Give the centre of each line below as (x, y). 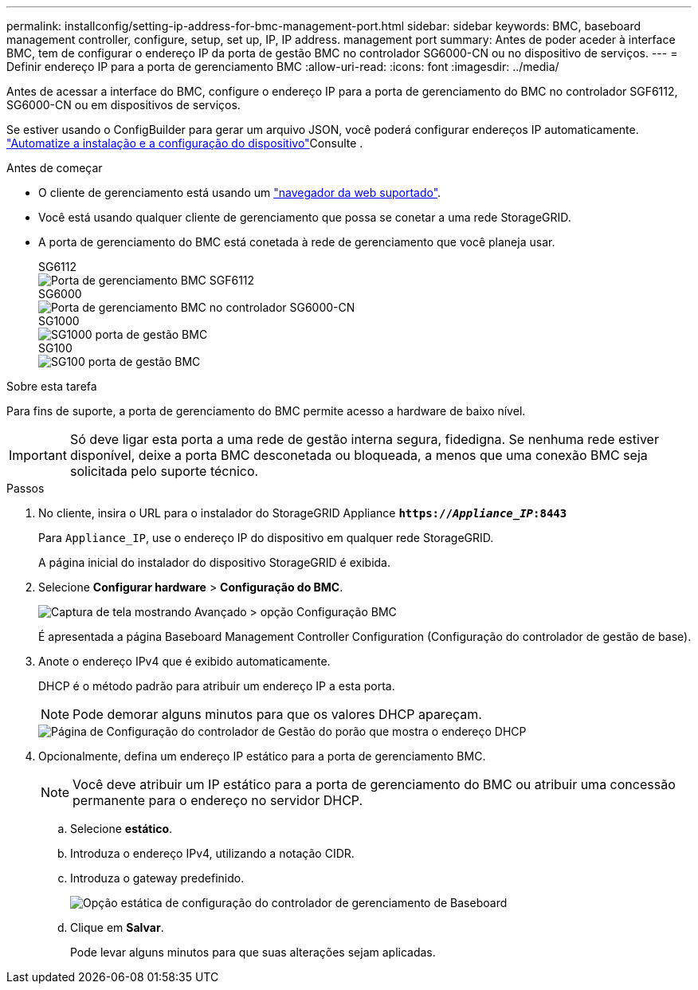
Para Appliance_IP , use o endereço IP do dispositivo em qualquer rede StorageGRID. (266, 538)
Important (38, 455)
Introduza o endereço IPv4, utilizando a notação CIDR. (212, 853)
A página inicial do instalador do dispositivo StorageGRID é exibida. (215, 562)
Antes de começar (55, 168)
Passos (25, 488)
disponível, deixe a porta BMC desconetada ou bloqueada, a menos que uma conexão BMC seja (359, 455)
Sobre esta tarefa (52, 386)
